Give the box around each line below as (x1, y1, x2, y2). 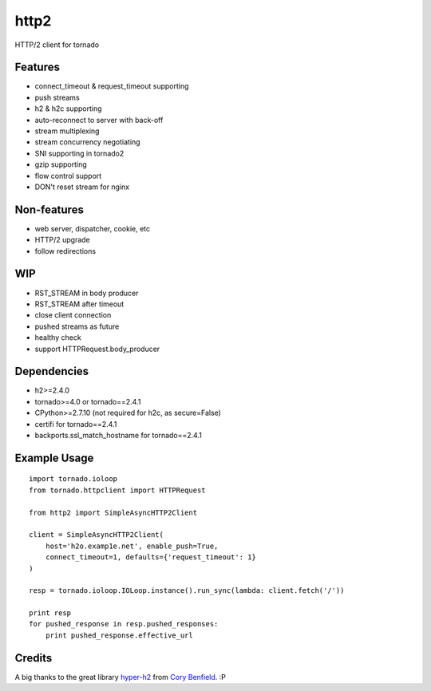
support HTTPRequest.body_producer (34, 344, 160, 353)
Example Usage (14, 451, 94, 464)
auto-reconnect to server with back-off (34, 115, 164, 124)
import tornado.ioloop (29, 475, 118, 484)
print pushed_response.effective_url (45, 630, 193, 640)
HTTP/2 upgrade (34, 235, 91, 245)
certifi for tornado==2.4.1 (34, 419, 117, 428)
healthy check (34, 333, 81, 342)
